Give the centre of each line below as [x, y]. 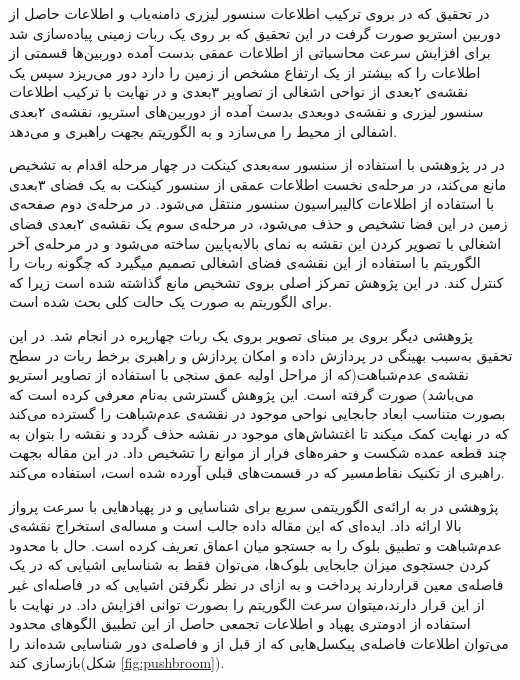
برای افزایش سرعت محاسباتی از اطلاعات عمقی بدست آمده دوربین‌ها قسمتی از [250, 52]
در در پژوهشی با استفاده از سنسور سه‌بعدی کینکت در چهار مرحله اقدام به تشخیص [257, 164]
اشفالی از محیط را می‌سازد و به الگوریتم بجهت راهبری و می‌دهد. [203, 130]
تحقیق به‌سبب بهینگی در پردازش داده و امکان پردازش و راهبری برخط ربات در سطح [261, 354]
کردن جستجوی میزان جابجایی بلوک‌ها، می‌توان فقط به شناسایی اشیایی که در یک [250, 564]
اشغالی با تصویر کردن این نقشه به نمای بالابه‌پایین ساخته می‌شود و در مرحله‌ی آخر [255, 242]
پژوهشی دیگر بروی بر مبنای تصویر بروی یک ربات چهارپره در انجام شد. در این [241, 334]
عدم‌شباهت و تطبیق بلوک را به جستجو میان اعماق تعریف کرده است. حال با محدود [256, 544]
